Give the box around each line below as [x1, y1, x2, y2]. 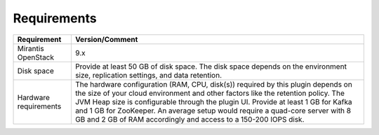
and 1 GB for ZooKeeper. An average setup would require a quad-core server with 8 [74, 106, 351, 115]
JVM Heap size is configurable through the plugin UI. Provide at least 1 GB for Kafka [74, 97, 352, 106]
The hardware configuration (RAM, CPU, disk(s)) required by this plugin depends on [74, 79, 352, 89]
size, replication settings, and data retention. [74, 70, 222, 80]
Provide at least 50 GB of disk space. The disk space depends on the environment [74, 62, 347, 71]
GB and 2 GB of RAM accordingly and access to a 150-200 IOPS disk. [74, 114, 305, 124]
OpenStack [17, 52, 55, 62]
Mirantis [17, 43, 45, 53]
